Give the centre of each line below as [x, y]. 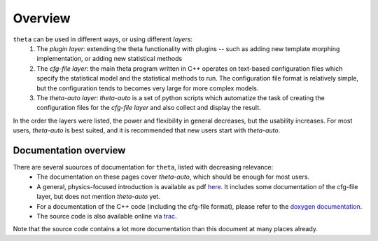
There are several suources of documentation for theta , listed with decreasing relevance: [143, 167]
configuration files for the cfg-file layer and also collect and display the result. [149, 108]
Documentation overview [69, 150]
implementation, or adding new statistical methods [110, 59]
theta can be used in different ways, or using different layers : [103, 39]
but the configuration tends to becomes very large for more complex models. [148, 88]
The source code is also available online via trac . [107, 216]
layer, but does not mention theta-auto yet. [98, 197]
